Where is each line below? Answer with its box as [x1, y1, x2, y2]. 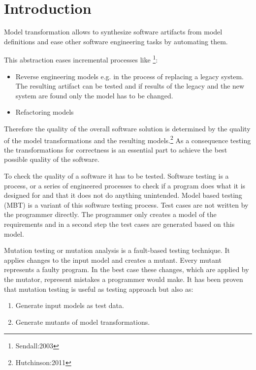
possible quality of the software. [4, 154, 99, 164]
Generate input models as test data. [15, 300, 124, 310]
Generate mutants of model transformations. [15, 316, 150, 327]
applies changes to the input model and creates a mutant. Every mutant [4, 254, 222, 265]
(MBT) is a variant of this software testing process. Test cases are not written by [4, 199, 249, 210]
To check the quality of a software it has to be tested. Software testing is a [4, 170, 229, 181]
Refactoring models [15, 107, 74, 117]
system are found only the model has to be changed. [15, 90, 173, 100]
